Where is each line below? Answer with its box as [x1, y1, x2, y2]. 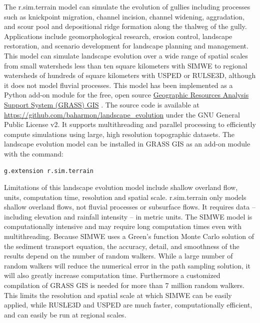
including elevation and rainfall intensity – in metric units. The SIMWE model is [4, 211, 252, 221]
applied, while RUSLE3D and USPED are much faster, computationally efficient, [4, 299, 252, 310]
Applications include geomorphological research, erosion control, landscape [4, 30, 232, 41]
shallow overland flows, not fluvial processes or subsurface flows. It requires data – [4, 201, 255, 212]
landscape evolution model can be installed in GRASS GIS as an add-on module [4, 138, 250, 149]
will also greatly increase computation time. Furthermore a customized [4, 270, 220, 280]
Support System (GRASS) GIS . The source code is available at [4, 99, 199, 109]
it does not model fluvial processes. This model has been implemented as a [4, 79, 233, 90]
